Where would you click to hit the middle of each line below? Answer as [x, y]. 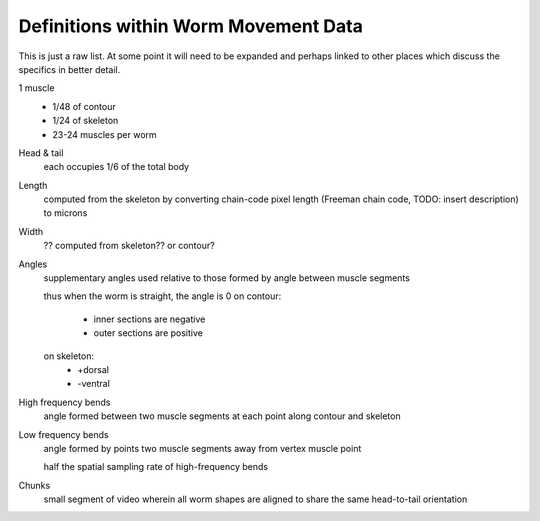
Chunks [34, 485]
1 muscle [36, 88]
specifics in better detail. [69, 69]
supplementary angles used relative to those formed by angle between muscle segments [226, 278]
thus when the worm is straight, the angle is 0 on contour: [162, 296]
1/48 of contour [84, 106]
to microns [65, 213]
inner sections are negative [149, 319]
